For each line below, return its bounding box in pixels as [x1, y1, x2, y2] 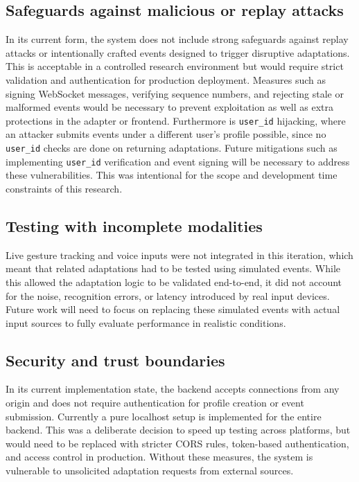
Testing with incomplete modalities [6, 215, 263, 236]
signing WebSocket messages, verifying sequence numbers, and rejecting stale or [6, 86, 344, 100]
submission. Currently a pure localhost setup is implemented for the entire [6, 409, 322, 423]
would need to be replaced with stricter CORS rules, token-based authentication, [6, 436, 349, 450]
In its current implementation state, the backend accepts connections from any [6, 382, 340, 396]
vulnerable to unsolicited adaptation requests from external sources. [6, 463, 294, 478]
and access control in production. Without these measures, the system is [6, 449, 313, 464]
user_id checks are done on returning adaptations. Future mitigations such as [6, 141, 338, 155]
